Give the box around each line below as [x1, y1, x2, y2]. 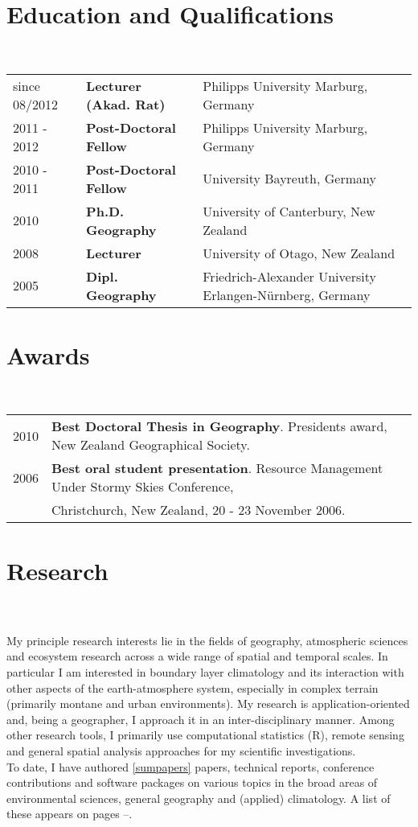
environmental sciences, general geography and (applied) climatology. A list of [6, 789, 391, 806]
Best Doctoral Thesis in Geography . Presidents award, [51, 417, 387, 436]
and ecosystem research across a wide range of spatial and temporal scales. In [6, 648, 388, 664]
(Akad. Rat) [86, 94, 166, 113]
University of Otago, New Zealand [203, 243, 395, 262]
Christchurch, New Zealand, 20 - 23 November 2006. [51, 500, 346, 520]
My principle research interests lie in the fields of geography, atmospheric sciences [6, 632, 408, 648]
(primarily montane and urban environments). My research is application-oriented [6, 695, 410, 712]
